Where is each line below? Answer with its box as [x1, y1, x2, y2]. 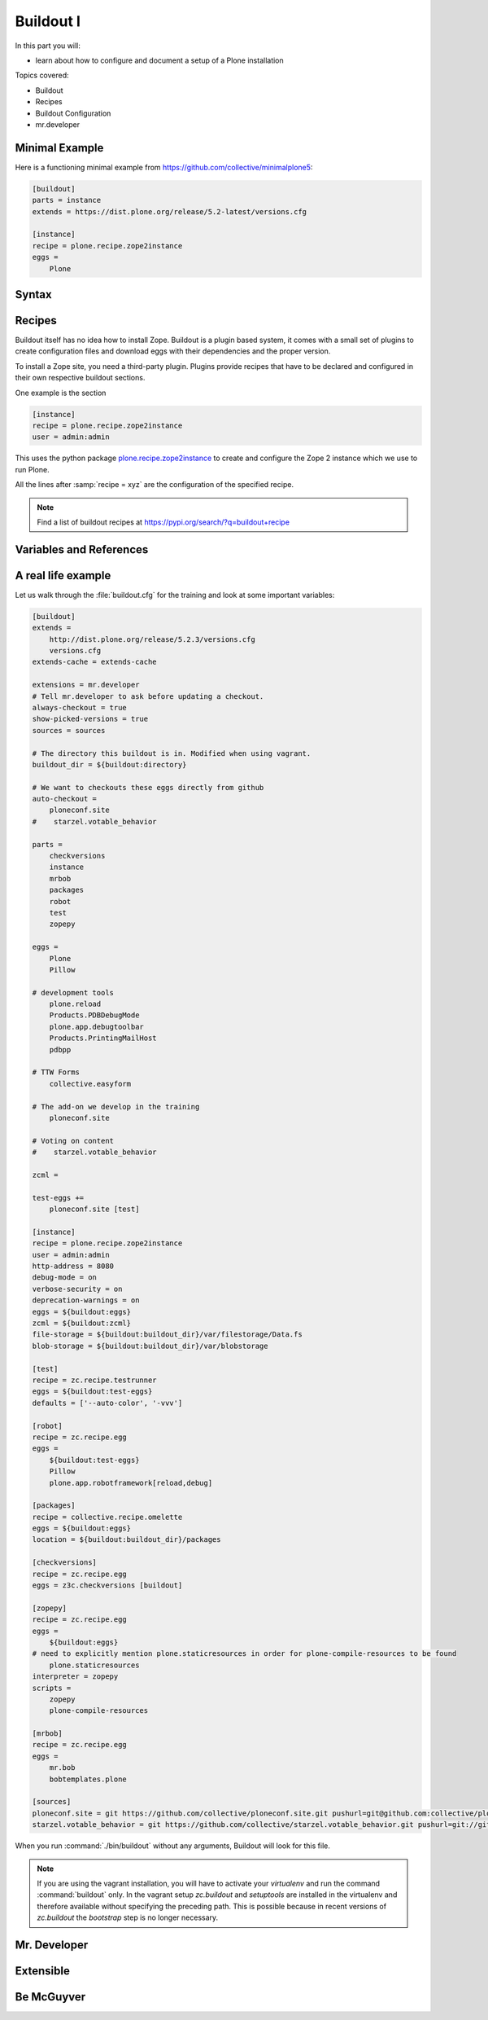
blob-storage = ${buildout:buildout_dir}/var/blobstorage [32, 1341, 268, 1350]
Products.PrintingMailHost [49, 1034, 158, 1043]
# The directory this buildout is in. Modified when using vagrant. [32, 749, 312, 757]
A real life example [15, 569, 111, 582]
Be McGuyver [15, 1990, 86, 2004]
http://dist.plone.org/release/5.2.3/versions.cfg [49, 635, 255, 643]
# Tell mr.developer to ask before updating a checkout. [32, 692, 264, 700]
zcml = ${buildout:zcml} [32, 1319, 132, 1328]
